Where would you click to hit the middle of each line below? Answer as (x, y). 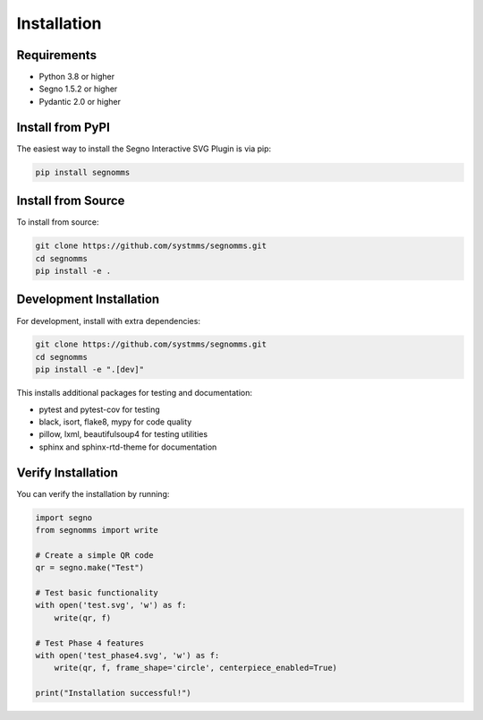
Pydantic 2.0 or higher (80, 101)
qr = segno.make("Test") (90, 568)
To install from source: (58, 222)
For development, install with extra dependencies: (109, 321)
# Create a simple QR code (94, 555)
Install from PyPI (64, 127)
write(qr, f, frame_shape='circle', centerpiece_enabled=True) (196, 668)
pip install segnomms (83, 172)
